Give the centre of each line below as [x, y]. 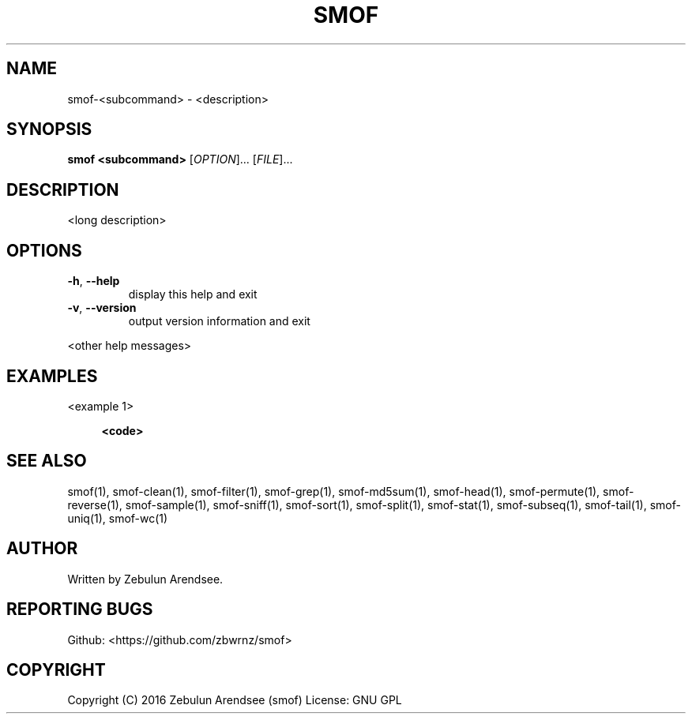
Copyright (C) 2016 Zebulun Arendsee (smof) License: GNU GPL [235, 700]
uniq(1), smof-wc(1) [118, 518]
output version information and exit [219, 321]
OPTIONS [44, 250]
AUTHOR [42, 549]
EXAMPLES [52, 376]
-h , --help [94, 281]
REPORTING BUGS [80, 609]
